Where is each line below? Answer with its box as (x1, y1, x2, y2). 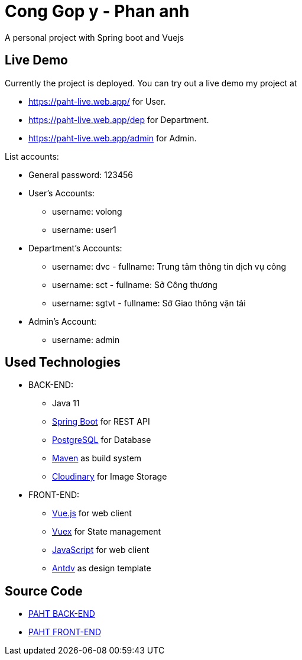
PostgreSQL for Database (52, 435, 151, 445)
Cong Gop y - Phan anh (5, 1, 190, 21)
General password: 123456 (28, 169, 133, 180)
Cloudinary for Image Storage (52, 471, 167, 482)
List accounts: (5, 151, 59, 161)
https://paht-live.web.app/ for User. (28, 96, 166, 106)
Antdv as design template (52, 563, 151, 574)
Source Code (5, 583, 83, 598)
